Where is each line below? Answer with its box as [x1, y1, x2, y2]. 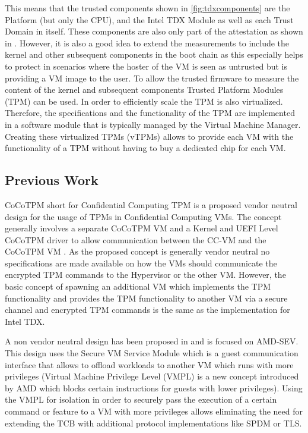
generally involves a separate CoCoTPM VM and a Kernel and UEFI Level [5, 222, 278, 234]
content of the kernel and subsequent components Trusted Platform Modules [5, 83, 284, 96]
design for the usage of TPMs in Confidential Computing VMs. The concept [5, 210, 282, 222]
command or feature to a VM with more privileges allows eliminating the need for [5, 405, 303, 418]
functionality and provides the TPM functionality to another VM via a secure [5, 291, 288, 304]
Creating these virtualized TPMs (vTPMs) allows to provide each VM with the [5, 130, 294, 142]
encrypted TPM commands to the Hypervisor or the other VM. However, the [5, 268, 286, 281]
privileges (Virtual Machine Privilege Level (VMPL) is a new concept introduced [5, 370, 299, 382]
